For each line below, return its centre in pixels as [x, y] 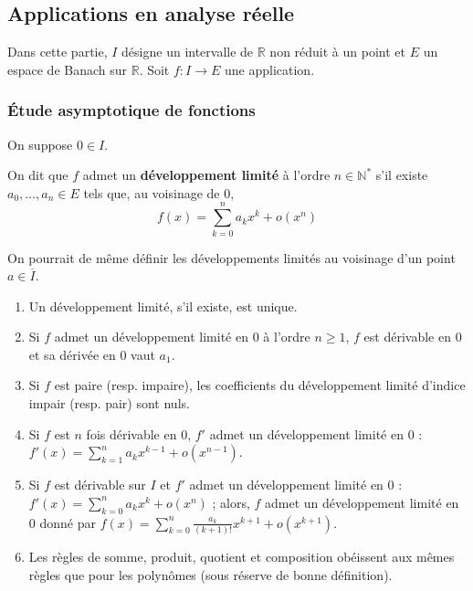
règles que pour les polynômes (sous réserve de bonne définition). [210, 574]
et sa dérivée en [72, 354]
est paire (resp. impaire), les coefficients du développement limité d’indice [260, 385]
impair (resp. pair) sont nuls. [109, 403]
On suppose [40, 144]
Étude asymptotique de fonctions [131, 110]
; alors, [231, 502]
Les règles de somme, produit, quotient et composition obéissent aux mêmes [242, 556]
